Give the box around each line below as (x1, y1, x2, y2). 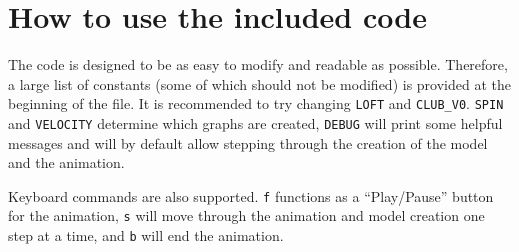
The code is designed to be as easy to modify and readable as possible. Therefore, (8, 54, 508, 75)
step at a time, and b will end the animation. (8, 225, 284, 246)
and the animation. (8, 152, 125, 173)
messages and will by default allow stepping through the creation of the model (8, 132, 488, 153)
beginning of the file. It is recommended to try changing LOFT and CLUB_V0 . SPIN (8, 93, 504, 114)
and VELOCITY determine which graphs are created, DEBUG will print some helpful (8, 112, 503, 133)
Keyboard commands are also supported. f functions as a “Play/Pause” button (8, 185, 494, 206)
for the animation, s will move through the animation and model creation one (8, 205, 485, 226)
